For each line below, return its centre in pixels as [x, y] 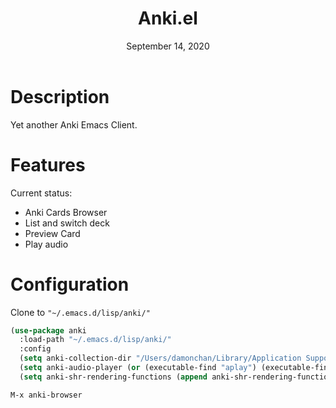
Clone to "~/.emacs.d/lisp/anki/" [80, 312]
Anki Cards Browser [66, 212]
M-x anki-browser [46, 395]
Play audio [46, 244]
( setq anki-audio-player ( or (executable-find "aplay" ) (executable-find [176, 368]
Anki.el [168, 18]
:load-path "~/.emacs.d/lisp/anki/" [95, 340]
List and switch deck [67, 223]
